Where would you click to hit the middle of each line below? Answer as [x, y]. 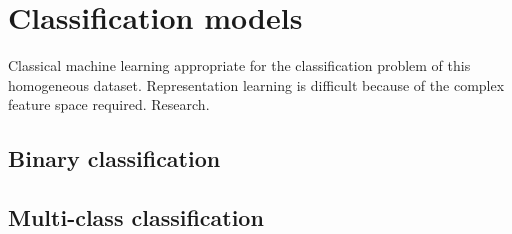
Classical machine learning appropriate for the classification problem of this [239, 65]
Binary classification [114, 158]
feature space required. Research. [109, 104]
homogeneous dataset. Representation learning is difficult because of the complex [256, 84]
